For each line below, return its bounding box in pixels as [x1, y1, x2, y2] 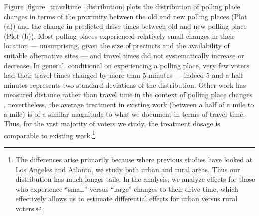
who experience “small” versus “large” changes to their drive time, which [15, 183, 238, 194]
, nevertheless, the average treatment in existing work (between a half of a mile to [4, 99, 254, 109]
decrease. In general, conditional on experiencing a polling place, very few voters [4, 60, 249, 70]
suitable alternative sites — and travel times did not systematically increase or [4, 50, 244, 60]
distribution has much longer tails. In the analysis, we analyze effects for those [15, 174, 255, 184]
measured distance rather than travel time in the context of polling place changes [4, 89, 253, 100]
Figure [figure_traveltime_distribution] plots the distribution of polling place [4, 1, 240, 11]
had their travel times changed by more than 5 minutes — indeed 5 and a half [4, 70, 243, 80]
